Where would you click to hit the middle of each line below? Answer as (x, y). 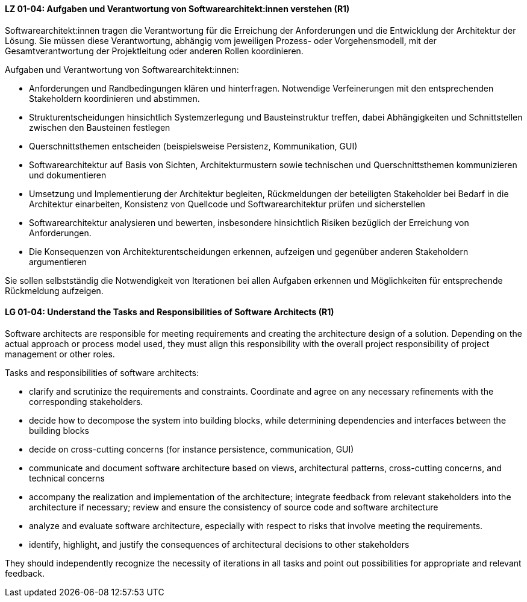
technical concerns (67, 478)
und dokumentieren (68, 175)
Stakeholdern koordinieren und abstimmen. (114, 98)
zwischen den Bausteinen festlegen (100, 127)
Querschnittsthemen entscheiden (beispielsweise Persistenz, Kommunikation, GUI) (193, 146)
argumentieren (58, 262)
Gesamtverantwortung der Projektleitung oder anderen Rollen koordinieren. (154, 51)
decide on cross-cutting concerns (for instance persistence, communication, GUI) (192, 449)
